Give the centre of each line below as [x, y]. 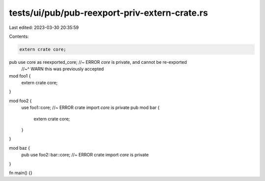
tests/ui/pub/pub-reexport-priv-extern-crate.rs [108, 13]
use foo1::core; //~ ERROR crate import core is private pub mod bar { [91, 107]
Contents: [19, 36]
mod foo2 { [20, 101]
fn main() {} [21, 173]
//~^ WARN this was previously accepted [63, 69]
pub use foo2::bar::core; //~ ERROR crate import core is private [85, 155]
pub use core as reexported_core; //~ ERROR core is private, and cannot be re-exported [98, 62]
